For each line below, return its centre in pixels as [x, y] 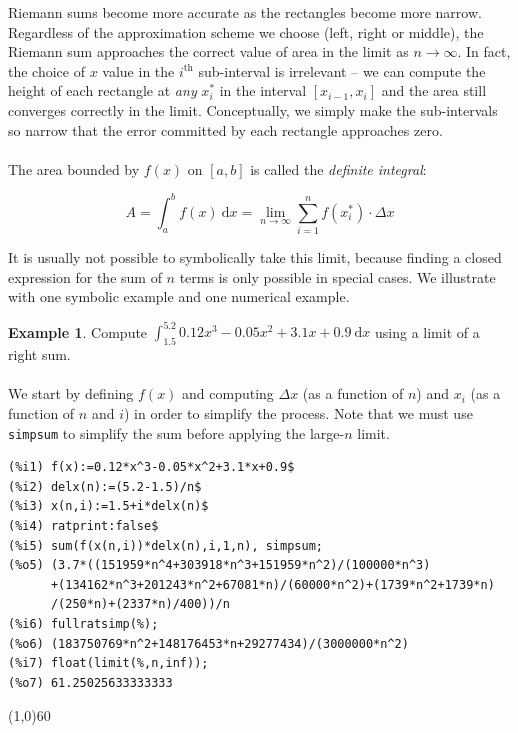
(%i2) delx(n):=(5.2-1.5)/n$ [105, 486]
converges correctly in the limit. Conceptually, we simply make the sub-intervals [253, 109]
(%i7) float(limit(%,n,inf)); [108, 663]
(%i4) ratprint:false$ [83, 526]
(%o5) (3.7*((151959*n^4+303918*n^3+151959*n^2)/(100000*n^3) [219, 565]
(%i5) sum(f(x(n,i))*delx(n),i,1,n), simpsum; [165, 545]
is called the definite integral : [338, 168]
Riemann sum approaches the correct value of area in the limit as [208, 51]
